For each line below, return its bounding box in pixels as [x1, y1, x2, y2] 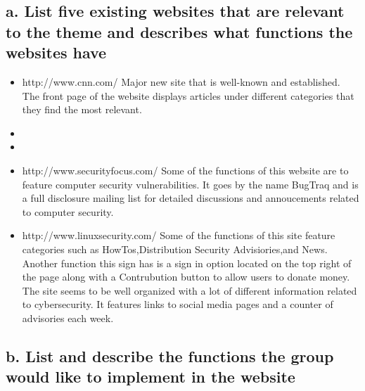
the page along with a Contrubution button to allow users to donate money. [22, 269, 350, 284]
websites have [6, 41, 107, 63]
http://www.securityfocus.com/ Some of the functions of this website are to [22, 162, 349, 177]
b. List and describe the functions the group [6, 345, 334, 366]
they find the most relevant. [22, 102, 142, 117]
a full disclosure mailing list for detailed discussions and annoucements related [22, 191, 359, 205]
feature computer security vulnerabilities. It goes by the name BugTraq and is [22, 177, 359, 191]
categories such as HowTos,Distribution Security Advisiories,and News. [22, 241, 328, 256]
